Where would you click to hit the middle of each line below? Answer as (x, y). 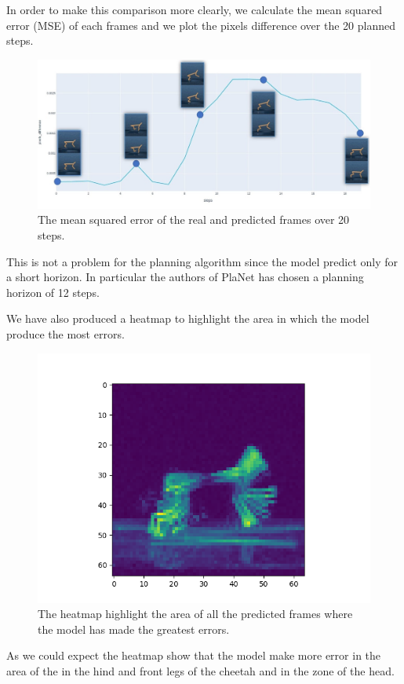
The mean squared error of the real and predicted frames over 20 (194, 219)
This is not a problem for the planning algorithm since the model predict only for (202, 261)
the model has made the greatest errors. (134, 629)
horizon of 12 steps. (53, 292)
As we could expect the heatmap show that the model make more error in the (194, 655)
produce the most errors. (66, 333)
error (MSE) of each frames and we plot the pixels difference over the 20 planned (201, 25)
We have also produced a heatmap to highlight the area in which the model (188, 318)
